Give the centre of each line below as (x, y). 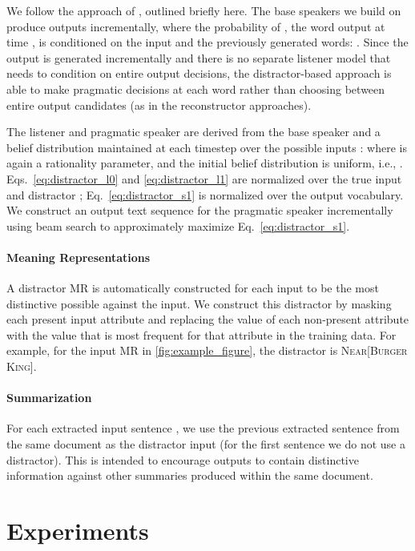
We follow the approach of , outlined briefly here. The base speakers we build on (204, 10)
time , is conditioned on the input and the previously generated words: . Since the (207, 42)
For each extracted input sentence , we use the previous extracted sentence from (203, 428)
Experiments (78, 531)
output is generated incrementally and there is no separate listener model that (199, 57)
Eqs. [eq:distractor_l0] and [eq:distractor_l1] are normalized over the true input (204, 178)
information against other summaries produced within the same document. (190, 475)
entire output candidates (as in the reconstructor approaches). (159, 105)
